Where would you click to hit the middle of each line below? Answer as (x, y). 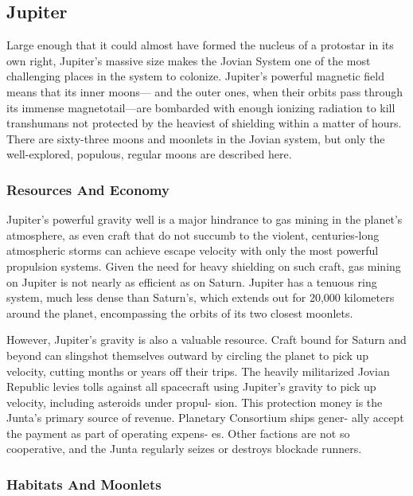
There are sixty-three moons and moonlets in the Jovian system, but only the (196, 138)
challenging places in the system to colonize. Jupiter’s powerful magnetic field (196, 76)
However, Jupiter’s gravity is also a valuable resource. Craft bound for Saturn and (206, 340)
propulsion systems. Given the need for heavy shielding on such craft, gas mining (204, 266)
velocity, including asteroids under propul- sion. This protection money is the (195, 402)
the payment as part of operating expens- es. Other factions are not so (178, 433)
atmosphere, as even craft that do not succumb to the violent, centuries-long (193, 234)
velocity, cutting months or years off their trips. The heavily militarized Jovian (198, 371)
